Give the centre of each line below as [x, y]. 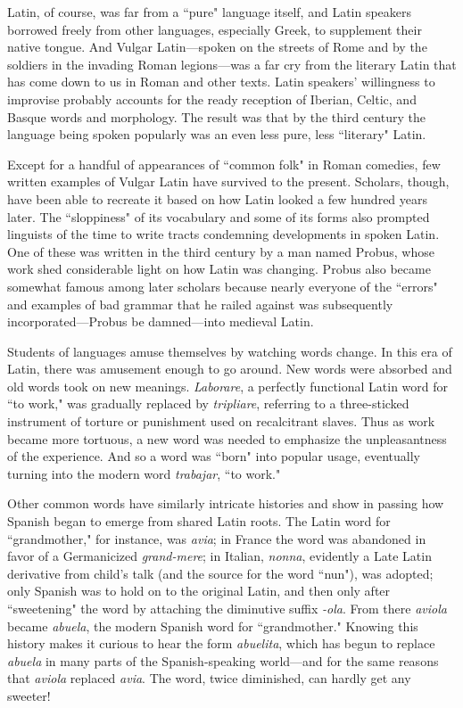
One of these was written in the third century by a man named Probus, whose [221, 251]
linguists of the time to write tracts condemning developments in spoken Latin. [223, 234]
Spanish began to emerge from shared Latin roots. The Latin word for [199, 521]
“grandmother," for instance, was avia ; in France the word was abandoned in [217, 538]
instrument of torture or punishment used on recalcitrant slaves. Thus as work [221, 421]
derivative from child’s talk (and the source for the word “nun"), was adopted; [220, 573]
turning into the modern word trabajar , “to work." [144, 473]
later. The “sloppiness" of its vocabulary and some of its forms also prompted [219, 216]
